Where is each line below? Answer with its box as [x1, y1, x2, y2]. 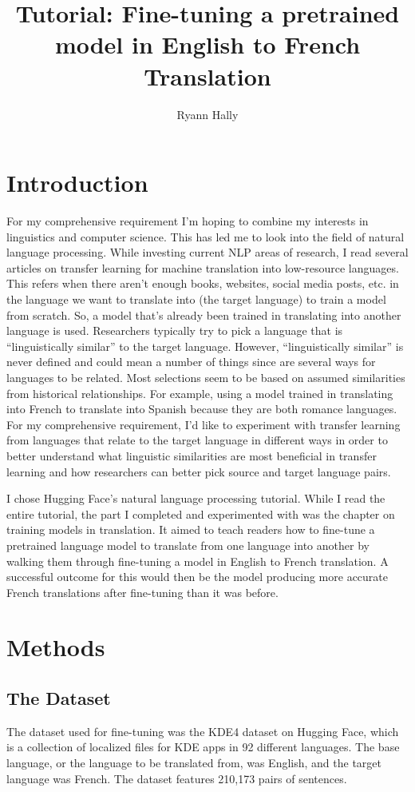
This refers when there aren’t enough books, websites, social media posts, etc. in [6, 275, 399, 292]
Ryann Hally [176, 105, 239, 122]
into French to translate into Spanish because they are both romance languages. [6, 400, 397, 417]
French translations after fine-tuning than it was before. [6, 583, 279, 600]
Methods [6, 631, 105, 663]
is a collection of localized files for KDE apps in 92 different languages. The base [6, 738, 400, 755]
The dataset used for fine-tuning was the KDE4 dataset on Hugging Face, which [6, 722, 399, 739]
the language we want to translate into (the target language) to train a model [6, 291, 386, 307]
